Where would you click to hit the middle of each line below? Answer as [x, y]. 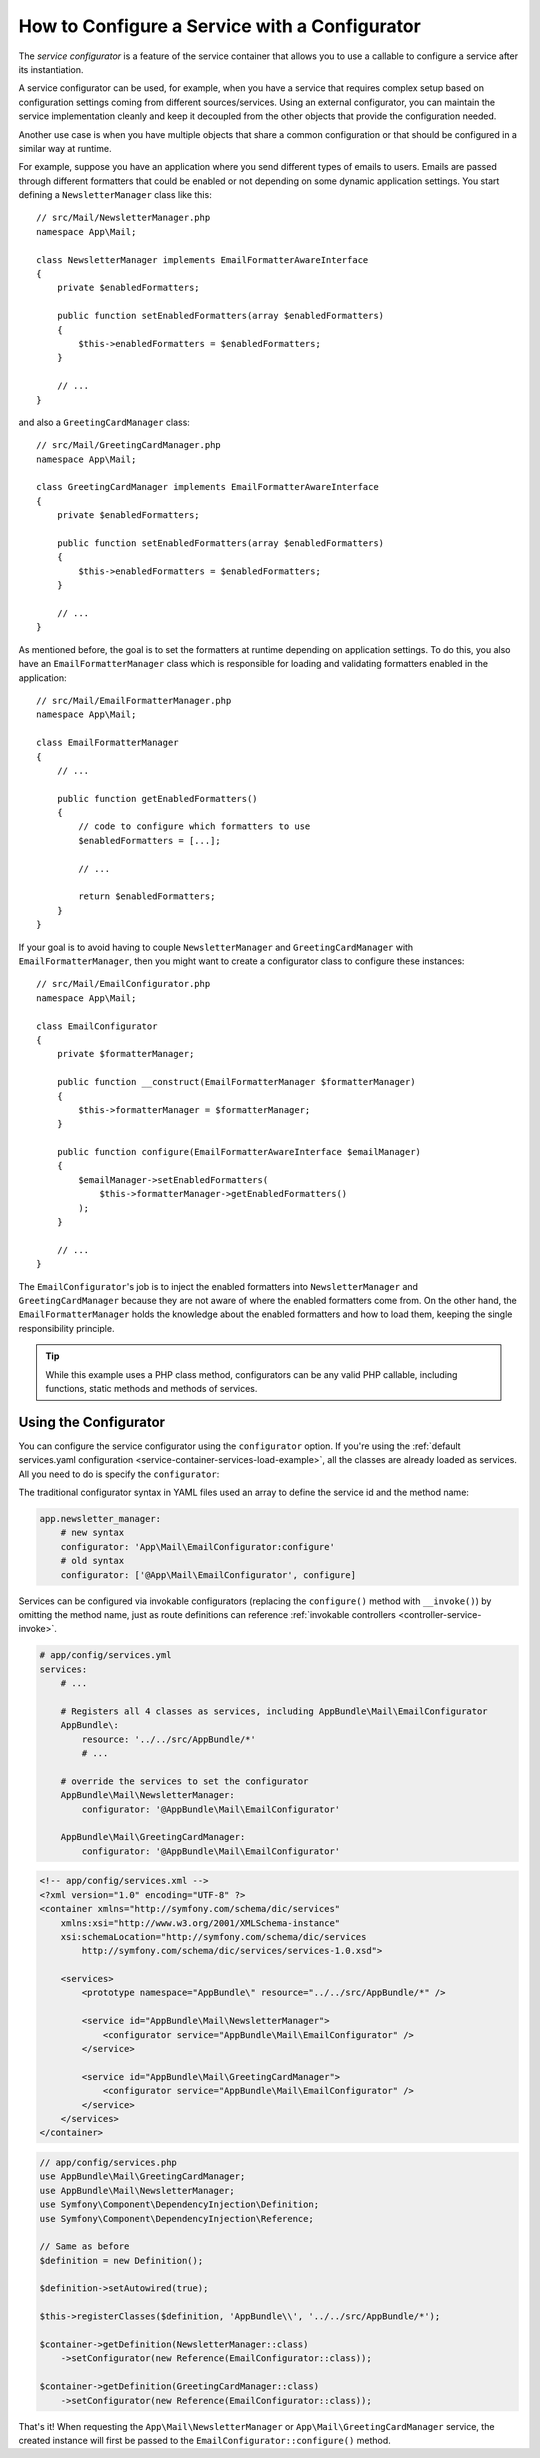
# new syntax [92, 1533]
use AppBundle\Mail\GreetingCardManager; [142, 2176]
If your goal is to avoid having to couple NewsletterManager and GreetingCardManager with [216, 947]
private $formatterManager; [125, 1054]
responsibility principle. [66, 1328]
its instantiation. [51, 69]
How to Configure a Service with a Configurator [220, 26]
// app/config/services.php [108, 2162]
